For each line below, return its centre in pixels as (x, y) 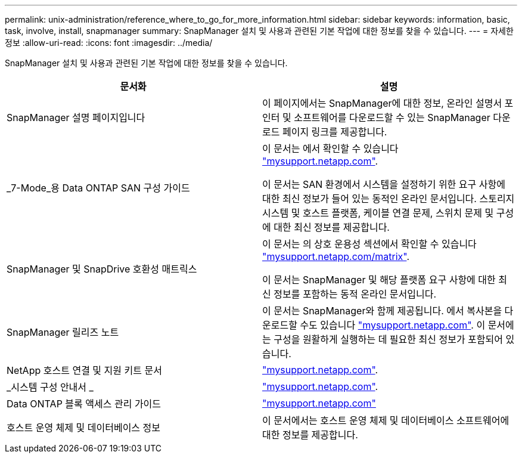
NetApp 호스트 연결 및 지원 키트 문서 (84, 370)
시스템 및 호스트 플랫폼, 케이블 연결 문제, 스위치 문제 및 (378, 213)
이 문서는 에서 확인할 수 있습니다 (330, 148)
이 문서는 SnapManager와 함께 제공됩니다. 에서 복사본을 (382, 311)
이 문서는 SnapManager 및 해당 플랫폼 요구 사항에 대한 (379, 280)
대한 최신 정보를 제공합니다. (332, 227)
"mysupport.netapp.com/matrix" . (336, 256)
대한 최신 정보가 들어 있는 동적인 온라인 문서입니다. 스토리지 (389, 199)
